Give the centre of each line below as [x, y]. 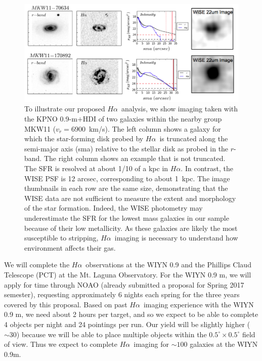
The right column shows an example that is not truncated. [135, 158]
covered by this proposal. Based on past [66, 304]
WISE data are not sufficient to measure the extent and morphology [130, 198]
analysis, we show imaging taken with [180, 109]
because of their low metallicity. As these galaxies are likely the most [131, 228]
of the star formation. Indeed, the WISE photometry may [114, 208]
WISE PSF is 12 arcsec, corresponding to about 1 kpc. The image [127, 178]
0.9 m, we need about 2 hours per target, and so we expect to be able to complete [131, 314]
